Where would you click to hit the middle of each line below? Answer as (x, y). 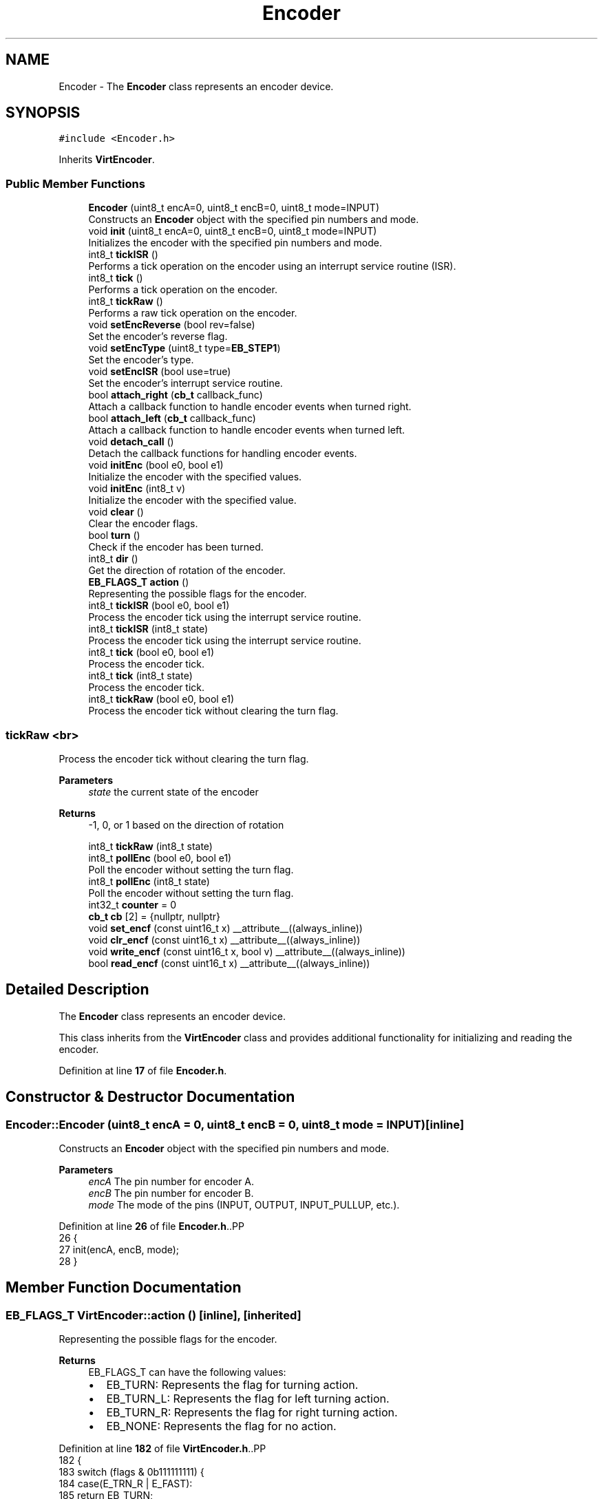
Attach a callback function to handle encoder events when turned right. (250, 407)
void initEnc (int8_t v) (137, 489)
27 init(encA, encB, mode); (119, 1250)
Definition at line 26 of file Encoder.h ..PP (151, 1226)
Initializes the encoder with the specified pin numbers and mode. (235, 243)
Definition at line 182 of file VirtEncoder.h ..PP (162, 1449)
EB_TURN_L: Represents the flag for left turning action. (248, 1399)
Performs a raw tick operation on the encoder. (193, 313)
